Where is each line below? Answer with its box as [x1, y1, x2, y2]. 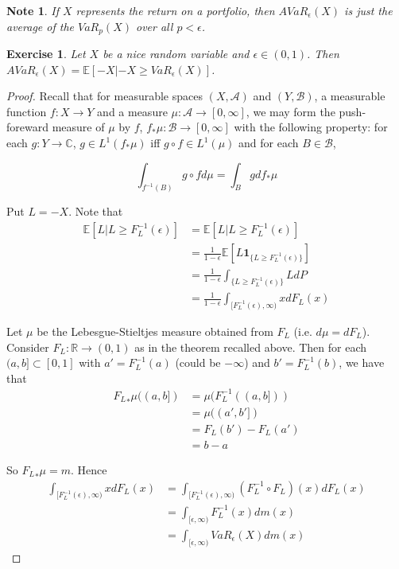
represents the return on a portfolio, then [76, 2, 275, 18]
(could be [175, 354, 221, 371]
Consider [6, 338, 49, 355]
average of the [6, 18, 74, 34]
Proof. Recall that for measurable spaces [6, 88, 203, 104]
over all [136, 18, 173, 34]
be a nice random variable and [103, 45, 250, 62]
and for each [238, 134, 299, 151]
